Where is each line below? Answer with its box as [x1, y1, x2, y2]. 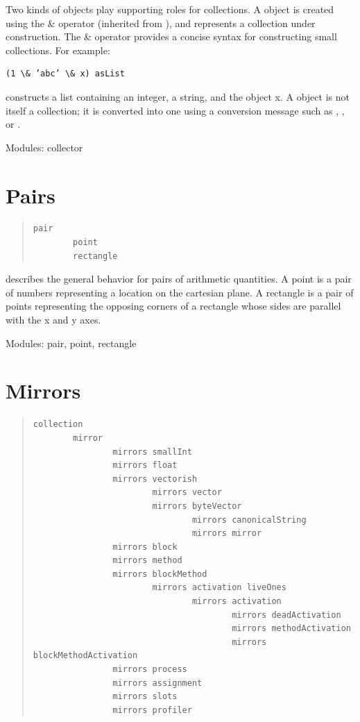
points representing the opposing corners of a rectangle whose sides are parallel [6, 299, 341, 313]
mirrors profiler [112, 705, 192, 715]
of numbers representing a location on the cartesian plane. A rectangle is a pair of [6, 285, 354, 299]
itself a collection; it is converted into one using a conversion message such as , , [6, 103, 345, 117]
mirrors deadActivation [232, 610, 341, 620]
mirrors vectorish [112, 473, 198, 484]
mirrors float [112, 460, 178, 471]
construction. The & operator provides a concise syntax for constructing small [6, 29, 337, 44]
